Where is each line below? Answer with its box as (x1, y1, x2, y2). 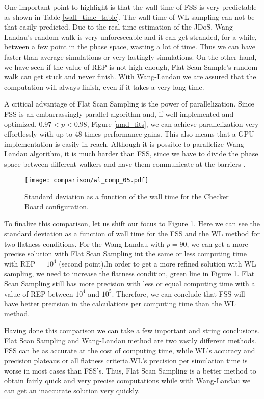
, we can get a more (187, 238, 248, 249)
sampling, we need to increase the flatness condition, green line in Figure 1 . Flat (4, 268, 255, 279)
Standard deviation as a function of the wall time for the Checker (24, 191, 229, 202)
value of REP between (4, 288, 73, 299)
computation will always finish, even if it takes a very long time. (4, 81, 204, 92)
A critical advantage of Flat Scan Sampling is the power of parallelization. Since (4, 98, 254, 109)
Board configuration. (24, 201, 89, 211)
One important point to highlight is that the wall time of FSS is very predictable (4, 2, 257, 12)
